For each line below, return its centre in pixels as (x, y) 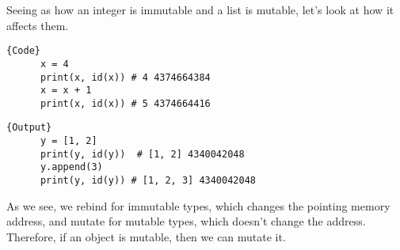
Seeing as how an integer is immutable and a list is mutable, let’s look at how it (200, 9)
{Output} (29, 128)
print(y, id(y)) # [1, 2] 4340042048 (142, 154)
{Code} (23, 51)
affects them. (38, 25)
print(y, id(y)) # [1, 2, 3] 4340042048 (148, 181)
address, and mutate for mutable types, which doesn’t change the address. (186, 221)
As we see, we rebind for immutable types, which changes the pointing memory (198, 205)
